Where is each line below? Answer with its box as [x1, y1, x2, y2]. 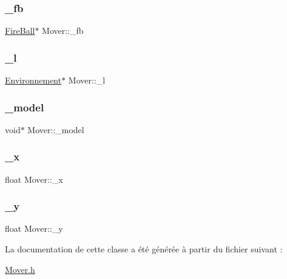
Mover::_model [27, 123, 84, 136]
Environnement [5, 74, 62, 87]
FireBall [5, 24, 35, 37]
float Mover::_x [5, 172, 63, 185]
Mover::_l [68, 74, 106, 87]
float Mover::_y [5, 222, 63, 235]
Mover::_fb [42, 24, 84, 37]
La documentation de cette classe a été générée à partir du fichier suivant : [5, 243, 283, 255]
